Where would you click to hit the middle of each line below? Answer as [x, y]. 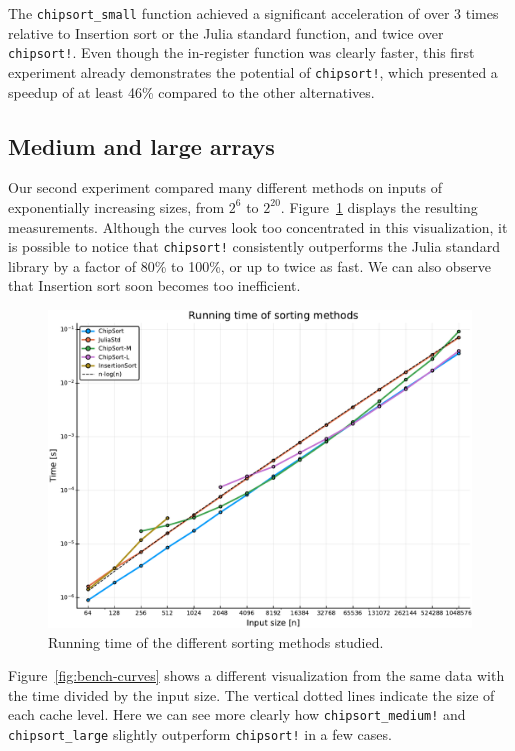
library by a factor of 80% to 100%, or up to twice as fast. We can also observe [250, 265]
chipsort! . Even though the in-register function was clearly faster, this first [241, 52]
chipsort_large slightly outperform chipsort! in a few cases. [200, 734]
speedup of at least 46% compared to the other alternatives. [191, 91]
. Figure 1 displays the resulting [379, 206]
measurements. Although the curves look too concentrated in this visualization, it [258, 226]
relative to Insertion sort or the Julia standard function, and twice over [226, 32]
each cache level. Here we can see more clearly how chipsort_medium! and [237, 714]
